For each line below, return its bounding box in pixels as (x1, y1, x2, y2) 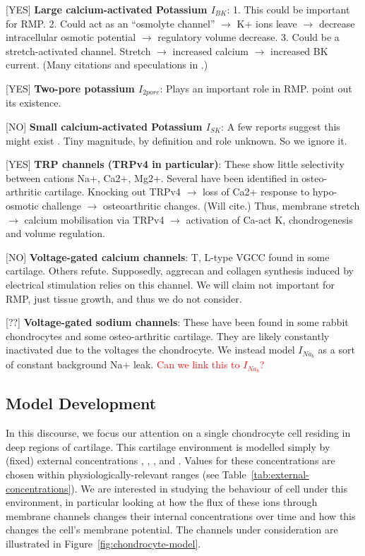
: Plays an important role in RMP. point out (160, 80, 352, 95)
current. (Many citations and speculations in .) (6, 57, 208, 72)
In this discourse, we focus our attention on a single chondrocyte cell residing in (6, 425, 351, 440)
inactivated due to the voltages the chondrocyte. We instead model (6, 342, 295, 357)
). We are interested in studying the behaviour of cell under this (71, 481, 347, 495)
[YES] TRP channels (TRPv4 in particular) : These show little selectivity (6, 157, 345, 171)
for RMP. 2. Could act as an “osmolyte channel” (6, 16, 215, 30)
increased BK (270, 43, 328, 58)
